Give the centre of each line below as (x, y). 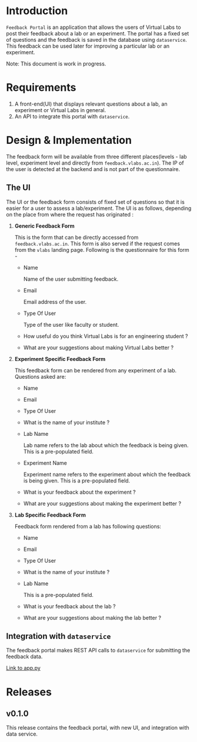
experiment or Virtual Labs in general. (60, 110)
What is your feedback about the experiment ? (80, 492)
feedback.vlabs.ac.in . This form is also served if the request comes (97, 244)
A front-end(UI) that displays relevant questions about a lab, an (91, 104)
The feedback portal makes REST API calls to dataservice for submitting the (98, 651)
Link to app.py (24, 668)
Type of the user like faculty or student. (71, 324)
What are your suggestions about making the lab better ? (92, 618)
